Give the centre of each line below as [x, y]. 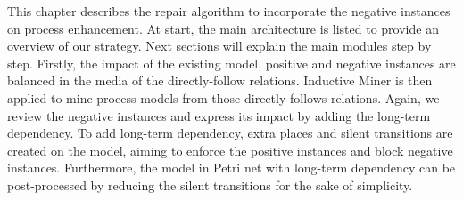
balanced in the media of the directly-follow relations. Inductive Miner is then [220, 80]
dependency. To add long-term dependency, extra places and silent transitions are [230, 133]
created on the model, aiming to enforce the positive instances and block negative [230, 150]
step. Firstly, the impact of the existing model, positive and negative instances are [231, 63]
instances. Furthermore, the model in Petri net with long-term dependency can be [231, 168]
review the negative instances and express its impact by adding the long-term [219, 115]
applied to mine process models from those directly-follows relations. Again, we [223, 97]
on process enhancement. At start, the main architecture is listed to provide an [223, 28]
